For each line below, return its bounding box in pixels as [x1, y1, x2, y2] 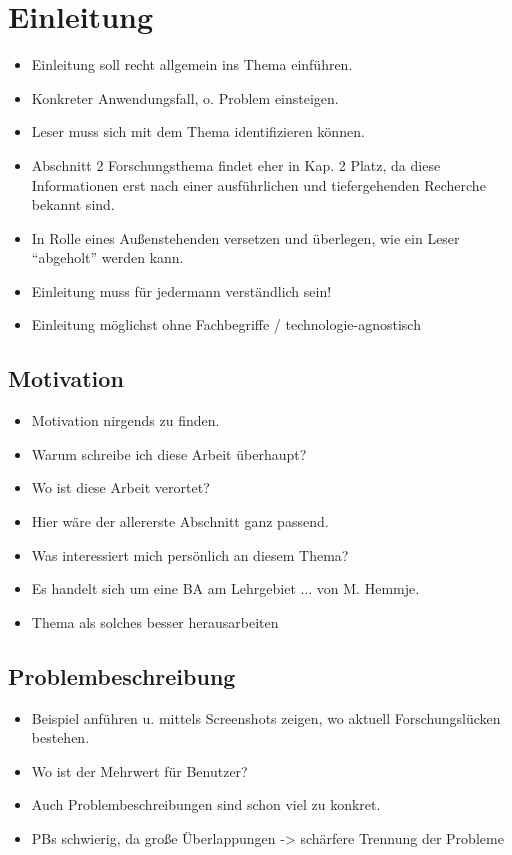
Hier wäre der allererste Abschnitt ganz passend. [31, 511, 329, 532]
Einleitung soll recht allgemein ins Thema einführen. [31, 54, 353, 75]
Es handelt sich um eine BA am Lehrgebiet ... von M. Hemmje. [31, 578, 420, 599]
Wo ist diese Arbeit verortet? [31, 477, 210, 498]
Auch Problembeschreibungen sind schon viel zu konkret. [31, 794, 381, 815]
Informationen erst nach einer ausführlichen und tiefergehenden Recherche [31, 174, 486, 195]
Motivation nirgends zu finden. [31, 410, 220, 431]
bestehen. [31, 727, 90, 748]
